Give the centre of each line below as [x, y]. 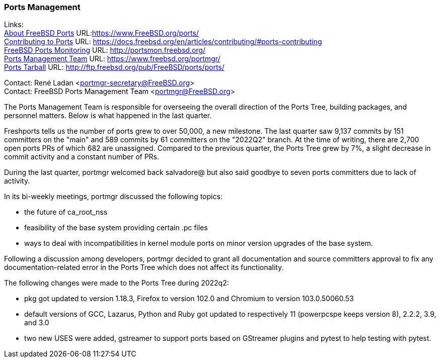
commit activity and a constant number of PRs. [82, 157]
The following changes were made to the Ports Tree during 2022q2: [117, 283]
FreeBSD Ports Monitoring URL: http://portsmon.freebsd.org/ [105, 50]
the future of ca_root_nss [66, 212]
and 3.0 [37, 323]
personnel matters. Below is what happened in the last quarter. [108, 116]
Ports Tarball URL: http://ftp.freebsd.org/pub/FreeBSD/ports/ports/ [114, 67]
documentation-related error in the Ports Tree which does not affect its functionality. [144, 267]
